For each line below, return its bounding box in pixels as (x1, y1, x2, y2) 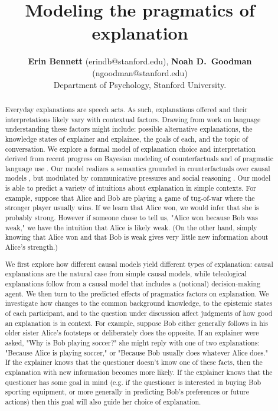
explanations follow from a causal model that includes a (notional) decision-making (5, 278, 261, 288)
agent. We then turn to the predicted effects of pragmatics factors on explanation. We (5, 288, 269, 298)
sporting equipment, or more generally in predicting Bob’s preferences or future (5, 387, 250, 397)
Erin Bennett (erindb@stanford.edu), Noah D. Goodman (28, 55, 252, 67)
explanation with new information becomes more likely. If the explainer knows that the (5, 367, 273, 377)
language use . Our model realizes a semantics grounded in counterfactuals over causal (5, 163, 270, 173)
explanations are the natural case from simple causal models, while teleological (5, 269, 247, 279)
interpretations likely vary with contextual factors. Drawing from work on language (5, 114, 261, 124)
